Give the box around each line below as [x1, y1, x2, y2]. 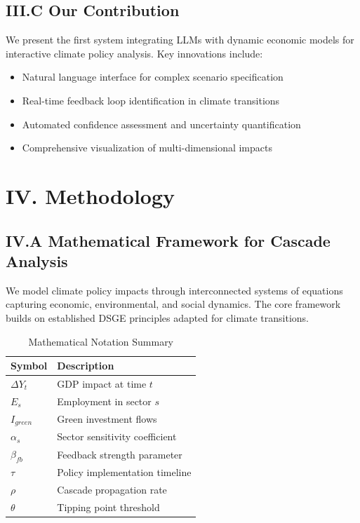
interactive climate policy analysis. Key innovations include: [6, 46, 263, 60]
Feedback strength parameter [57, 447, 182, 461]
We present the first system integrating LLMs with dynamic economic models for [6, 32, 354, 47]
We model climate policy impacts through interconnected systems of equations [6, 283, 343, 297]
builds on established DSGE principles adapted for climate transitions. [6, 310, 309, 325]
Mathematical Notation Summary [28, 334, 174, 348]
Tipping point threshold [57, 499, 160, 514]
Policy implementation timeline [57, 465, 192, 480]
